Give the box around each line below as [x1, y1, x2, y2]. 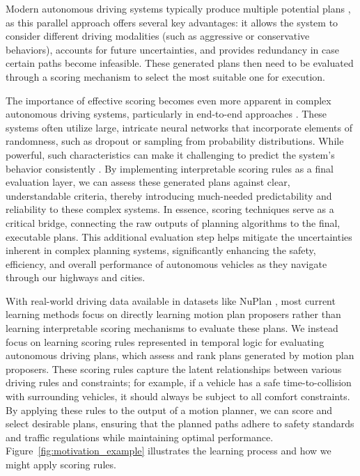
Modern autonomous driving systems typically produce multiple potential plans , [6, 1, 351, 15]
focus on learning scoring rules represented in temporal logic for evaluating [6, 334, 324, 349]
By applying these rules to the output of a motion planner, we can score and [6, 402, 333, 417]
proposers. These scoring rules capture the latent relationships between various [6, 361, 342, 376]
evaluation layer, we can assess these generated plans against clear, [6, 175, 290, 189]
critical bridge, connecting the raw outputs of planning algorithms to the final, [6, 215, 341, 230]
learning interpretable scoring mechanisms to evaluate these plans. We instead [6, 321, 338, 335]
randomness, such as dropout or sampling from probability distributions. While [6, 134, 344, 148]
